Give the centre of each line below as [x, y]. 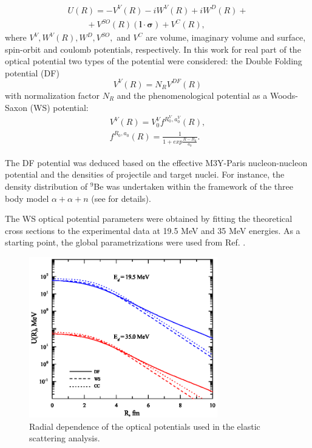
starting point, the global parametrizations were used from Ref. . [125, 242]
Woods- [284, 95]
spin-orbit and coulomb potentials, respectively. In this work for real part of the [153, 49]
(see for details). [121, 198]
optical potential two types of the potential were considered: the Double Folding [154, 61]
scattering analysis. [65, 438]
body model [27, 198]
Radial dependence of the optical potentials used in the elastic [145, 426]
